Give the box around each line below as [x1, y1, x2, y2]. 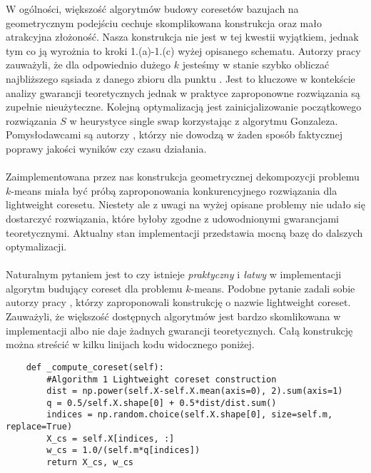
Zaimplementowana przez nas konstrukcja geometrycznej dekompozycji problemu [6, 169, 360, 184]
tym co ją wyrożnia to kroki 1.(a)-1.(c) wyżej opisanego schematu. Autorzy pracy [6, 43, 361, 58]
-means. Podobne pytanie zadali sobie [190, 280, 355, 295]
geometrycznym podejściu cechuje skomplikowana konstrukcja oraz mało [6, 15, 322, 30]
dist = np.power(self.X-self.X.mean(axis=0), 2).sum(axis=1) [46, 386, 343, 397]
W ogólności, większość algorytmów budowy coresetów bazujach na [6, 1, 299, 16]
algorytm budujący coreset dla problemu [6, 280, 183, 295]
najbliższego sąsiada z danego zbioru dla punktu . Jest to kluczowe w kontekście [6, 71, 355, 86]
